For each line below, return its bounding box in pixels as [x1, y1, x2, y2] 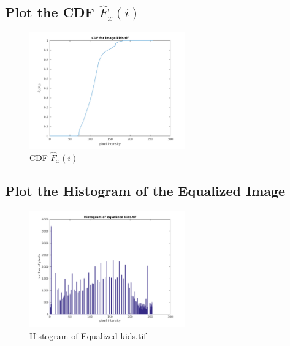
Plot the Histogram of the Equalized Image [5, 181, 286, 200]
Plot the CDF [5, 2, 94, 21]
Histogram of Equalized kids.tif [29, 329, 147, 342]
